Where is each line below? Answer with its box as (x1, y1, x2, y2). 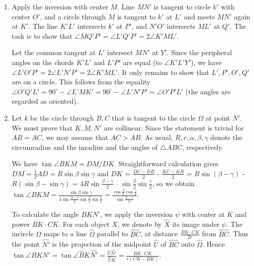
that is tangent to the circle (112, 112, 196, 123)
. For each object (58, 218, 110, 229)
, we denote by (117, 218, 162, 229)
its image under (172, 218, 220, 229)
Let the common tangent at (11, 47, 96, 58)
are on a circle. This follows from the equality (11, 76, 151, 87)
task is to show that (11, 30, 73, 41)
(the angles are (185, 86, 231, 96)
